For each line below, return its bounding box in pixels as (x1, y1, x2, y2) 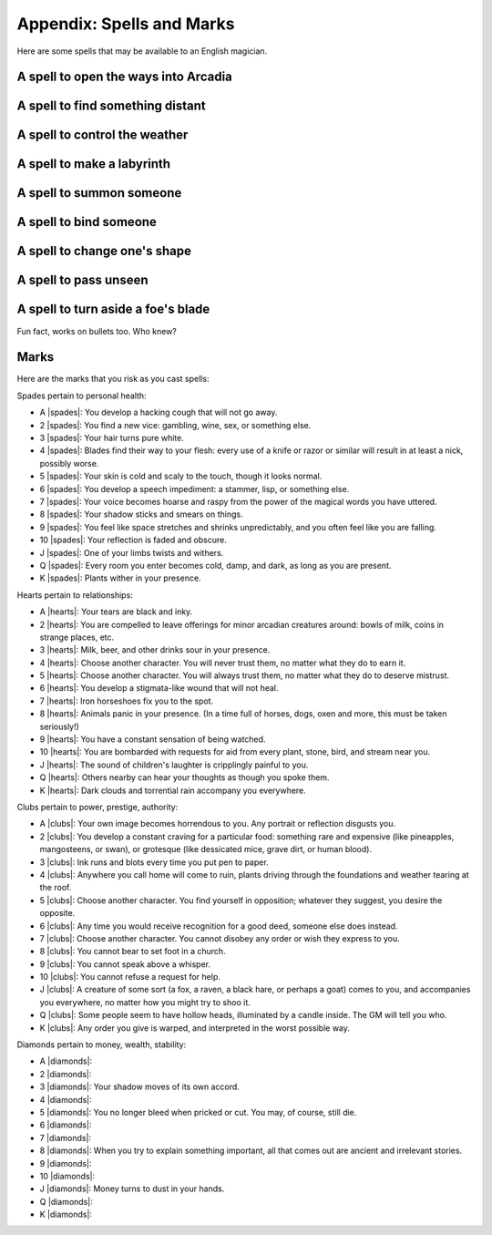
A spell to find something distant (16, 98, 206, 114)
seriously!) (39, 721, 79, 732)
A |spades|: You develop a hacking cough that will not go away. (39, 407, 278, 418)
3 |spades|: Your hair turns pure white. (39, 433, 184, 444)
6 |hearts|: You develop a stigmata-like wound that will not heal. (39, 683, 279, 694)
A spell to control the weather (16, 128, 189, 143)
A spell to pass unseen (16, 273, 149, 288)
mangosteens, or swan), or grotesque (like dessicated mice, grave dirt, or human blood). (39, 844, 373, 855)
